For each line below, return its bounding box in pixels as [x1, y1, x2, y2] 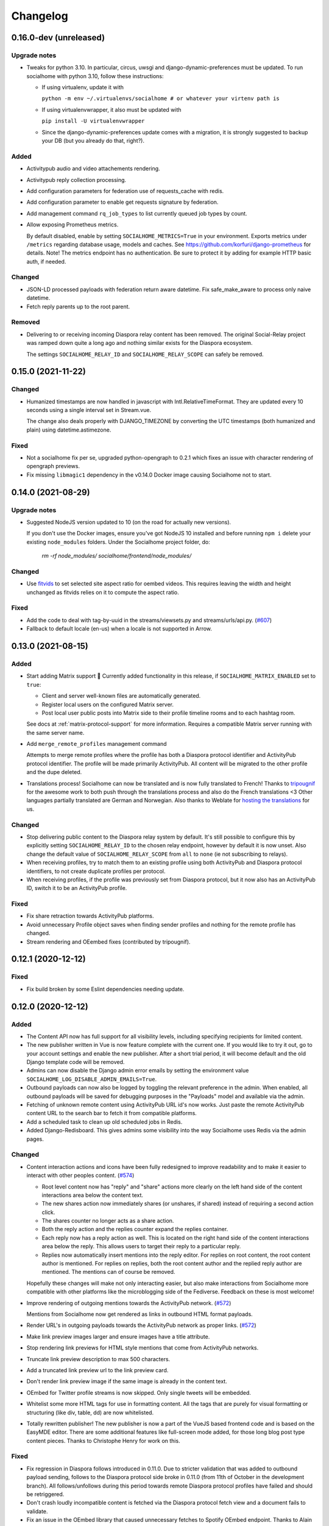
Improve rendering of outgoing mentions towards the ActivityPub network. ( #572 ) [26, 1299, 232, 1306]
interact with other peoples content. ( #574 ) [26, 1172, 135, 1179]
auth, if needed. [26, 258, 66, 265]
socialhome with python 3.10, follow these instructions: [26, 72, 164, 79]
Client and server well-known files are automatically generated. [41, 692, 201, 700]
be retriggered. [26, 1491, 65, 1498]
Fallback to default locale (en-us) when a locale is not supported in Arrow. [26, 625, 213, 632]
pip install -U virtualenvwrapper [41, 118, 145, 125]
